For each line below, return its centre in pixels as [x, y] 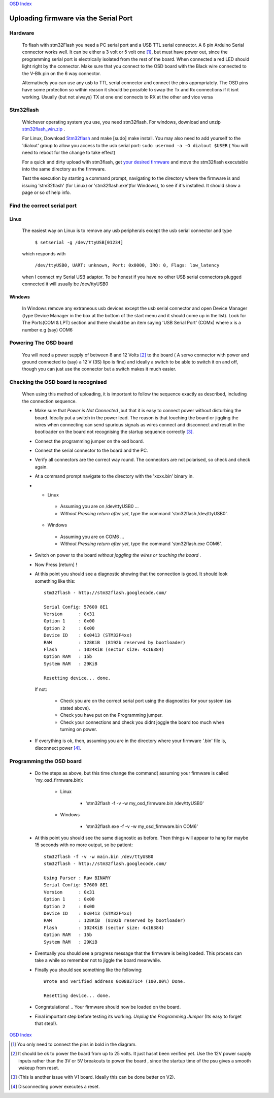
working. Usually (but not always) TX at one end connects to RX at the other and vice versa [117, 97]
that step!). [46, 1023]
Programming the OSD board [46, 761]
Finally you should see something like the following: [89, 970]
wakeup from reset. [39, 1068]
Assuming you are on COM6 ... [92, 537]
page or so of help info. [46, 192]
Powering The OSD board [41, 343]
